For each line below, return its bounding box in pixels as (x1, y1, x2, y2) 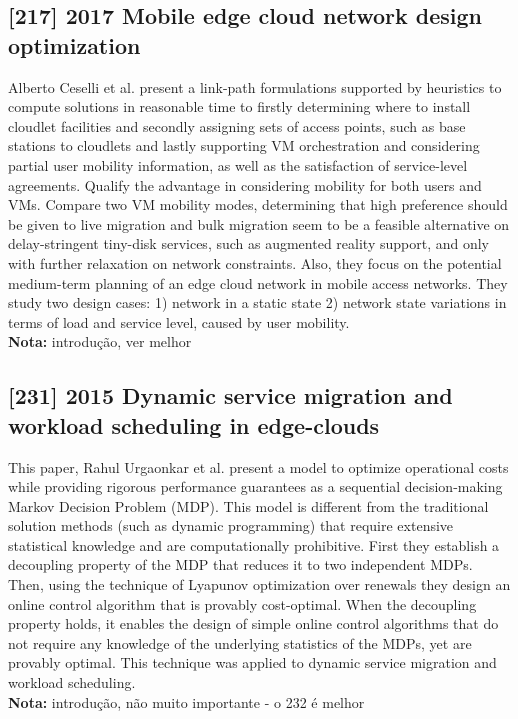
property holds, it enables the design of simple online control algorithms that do (8, 613, 499, 634)
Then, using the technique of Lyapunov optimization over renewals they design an (8, 574, 511, 595)
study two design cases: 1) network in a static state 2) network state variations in (8, 292, 507, 313)
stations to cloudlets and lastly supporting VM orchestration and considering (8, 135, 480, 156)
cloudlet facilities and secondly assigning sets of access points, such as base (8, 115, 466, 136)
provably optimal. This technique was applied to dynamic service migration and (8, 652, 497, 673)
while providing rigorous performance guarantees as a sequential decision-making (8, 476, 503, 497)
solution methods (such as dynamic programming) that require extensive (8, 515, 454, 536)
